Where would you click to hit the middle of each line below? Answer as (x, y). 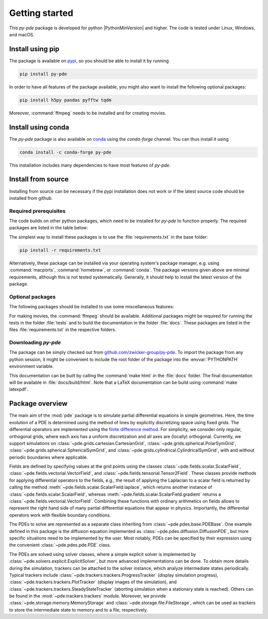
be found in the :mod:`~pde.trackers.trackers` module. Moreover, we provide (88, 596)
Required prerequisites (37, 211)
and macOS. (22, 34)
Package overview (38, 403)
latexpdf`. (19, 389)
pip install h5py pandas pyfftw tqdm (66, 100)
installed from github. (31, 198)
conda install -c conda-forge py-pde (66, 152)
